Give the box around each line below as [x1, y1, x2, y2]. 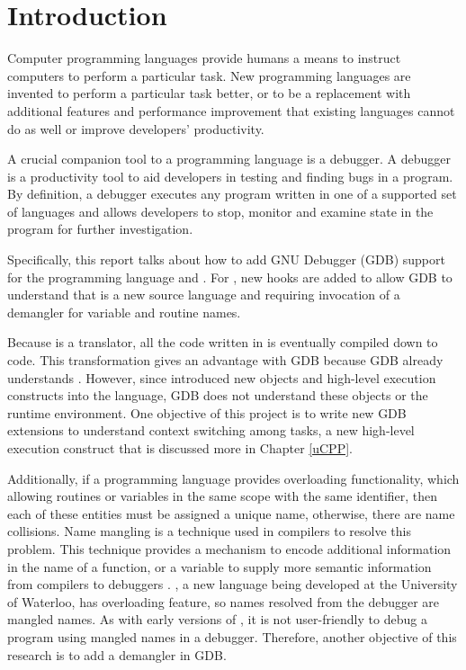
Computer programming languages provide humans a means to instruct [7, 49, 401, 67]
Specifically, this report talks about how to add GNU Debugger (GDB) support [7, 250, 445, 269]
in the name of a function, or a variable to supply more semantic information [7, 557, 432, 576]
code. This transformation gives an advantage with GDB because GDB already [7, 351, 444, 370]
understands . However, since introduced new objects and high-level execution [7, 368, 436, 387]
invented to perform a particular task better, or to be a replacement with [7, 84, 411, 103]
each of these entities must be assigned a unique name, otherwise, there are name [7, 504, 455, 523]
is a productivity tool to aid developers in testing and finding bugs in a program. [7, 166, 453, 185]
